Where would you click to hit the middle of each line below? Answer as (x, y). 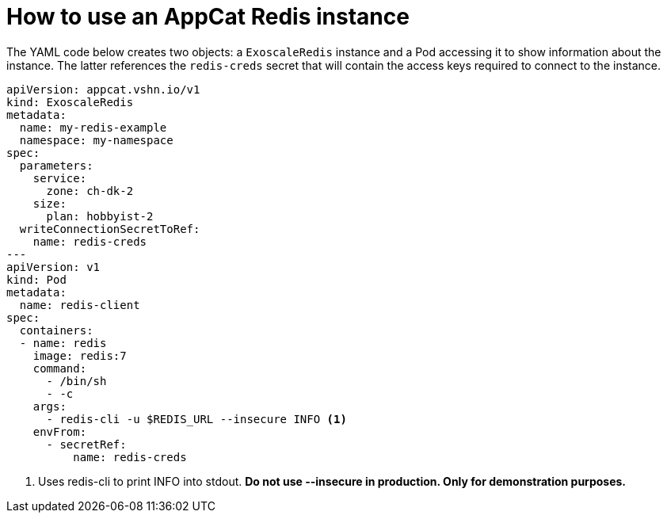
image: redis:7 (80, 355)
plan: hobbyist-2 (100, 216)
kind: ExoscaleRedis (70, 102)
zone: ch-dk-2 (90, 191)
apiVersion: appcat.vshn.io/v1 (103, 89)
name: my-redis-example (93, 127)
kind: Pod (36, 279)
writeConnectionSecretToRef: (110, 229)
